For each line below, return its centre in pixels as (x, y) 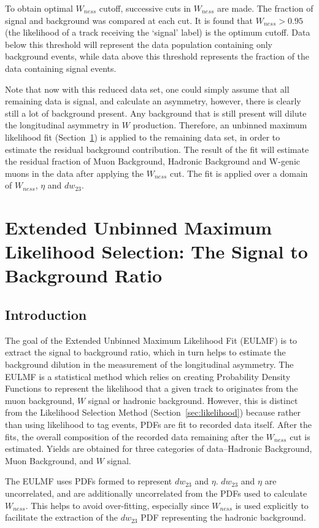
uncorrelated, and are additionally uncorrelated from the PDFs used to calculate (156, 493)
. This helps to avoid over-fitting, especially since (117, 505)
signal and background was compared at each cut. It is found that (129, 20)
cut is (300, 436)
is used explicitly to (272, 505)
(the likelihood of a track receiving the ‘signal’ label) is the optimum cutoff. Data (158, 32)
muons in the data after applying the (75, 173)
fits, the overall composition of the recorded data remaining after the (134, 436)
